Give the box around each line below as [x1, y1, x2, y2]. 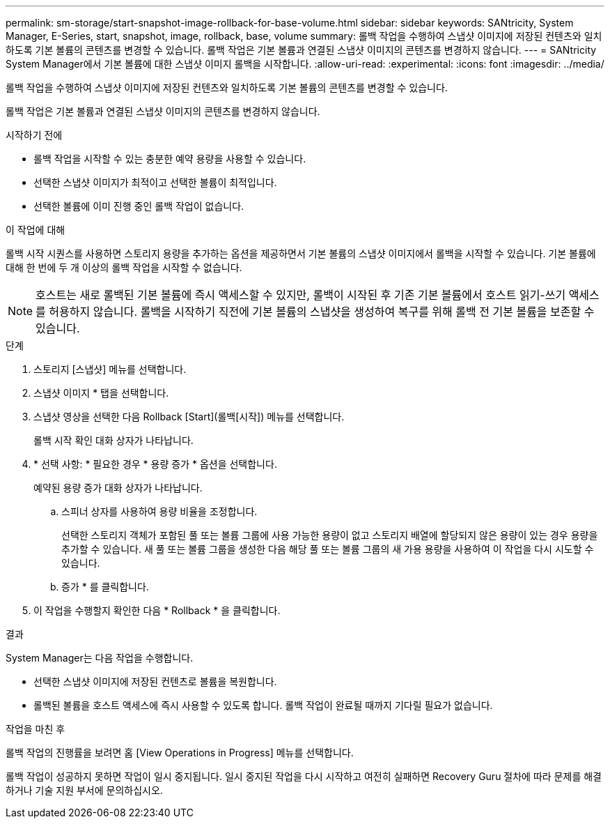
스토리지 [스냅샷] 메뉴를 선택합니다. [33, 363, 187, 375]
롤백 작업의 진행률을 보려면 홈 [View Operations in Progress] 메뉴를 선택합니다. [6, 747, 354, 758]
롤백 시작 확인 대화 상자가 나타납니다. [33, 434, 194, 446]
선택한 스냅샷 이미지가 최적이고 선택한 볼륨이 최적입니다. [33, 176, 277, 188]
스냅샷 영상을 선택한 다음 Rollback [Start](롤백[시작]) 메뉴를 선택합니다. [33, 411, 345, 422]
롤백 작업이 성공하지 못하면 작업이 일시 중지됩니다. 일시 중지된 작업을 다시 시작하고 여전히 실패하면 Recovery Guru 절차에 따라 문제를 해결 [6, 770, 602, 782]
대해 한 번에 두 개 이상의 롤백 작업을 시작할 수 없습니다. [6, 261, 242, 273]
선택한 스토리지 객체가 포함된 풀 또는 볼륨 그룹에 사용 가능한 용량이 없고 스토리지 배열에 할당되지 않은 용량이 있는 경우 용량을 [61, 529, 598, 541]
